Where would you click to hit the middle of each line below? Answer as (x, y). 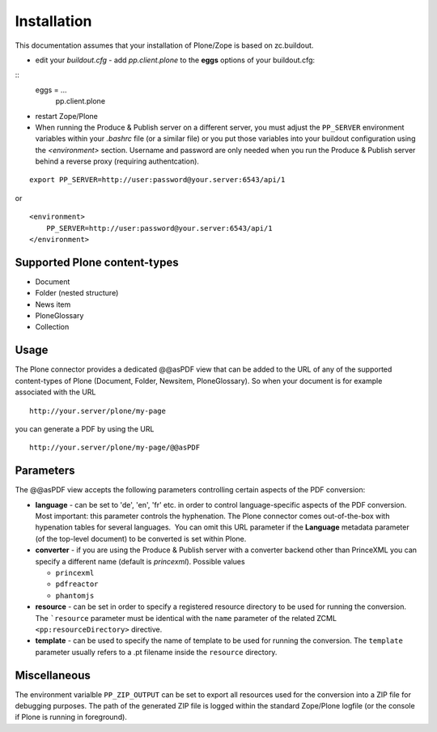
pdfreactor (77, 584)
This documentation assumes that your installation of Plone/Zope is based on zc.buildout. (164, 45)
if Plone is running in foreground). (71, 717)
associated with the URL (55, 392)
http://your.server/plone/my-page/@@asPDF (115, 448)
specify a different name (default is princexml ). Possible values (140, 561)
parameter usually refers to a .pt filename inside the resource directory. (156, 652)
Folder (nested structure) (77, 293)
